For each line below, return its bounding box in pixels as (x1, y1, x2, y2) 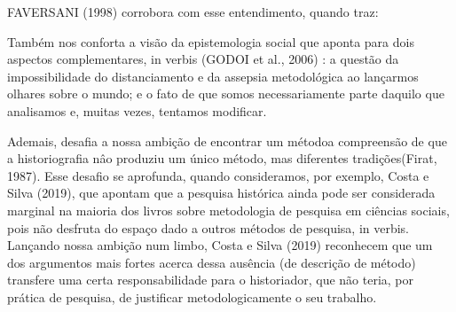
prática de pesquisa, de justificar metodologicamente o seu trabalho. (7, 287, 377, 306)
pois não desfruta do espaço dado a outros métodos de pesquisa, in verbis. (7, 218, 410, 237)
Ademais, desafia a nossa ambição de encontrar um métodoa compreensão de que (7, 131, 447, 150)
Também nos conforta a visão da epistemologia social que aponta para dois (7, 32, 414, 51)
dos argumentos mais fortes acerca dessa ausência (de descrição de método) (7, 253, 416, 271)
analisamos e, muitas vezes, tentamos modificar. (7, 101, 267, 120)
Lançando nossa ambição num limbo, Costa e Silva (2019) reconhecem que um (7, 236, 433, 254)
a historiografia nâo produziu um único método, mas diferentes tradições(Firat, (7, 149, 437, 168)
